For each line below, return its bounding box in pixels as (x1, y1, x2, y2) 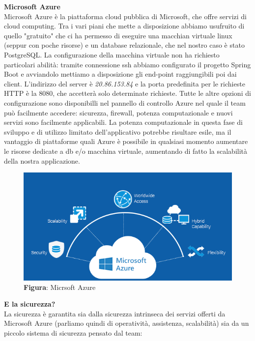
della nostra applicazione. (4, 155, 80, 166)
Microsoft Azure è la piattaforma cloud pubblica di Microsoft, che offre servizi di (4, 11, 247, 21)
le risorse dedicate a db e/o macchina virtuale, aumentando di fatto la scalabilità (4, 145, 248, 156)
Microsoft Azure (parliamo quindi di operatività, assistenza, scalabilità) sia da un (4, 318, 249, 328)
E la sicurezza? (4, 299, 56, 309)
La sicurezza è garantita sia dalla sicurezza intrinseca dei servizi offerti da (4, 308, 226, 318)
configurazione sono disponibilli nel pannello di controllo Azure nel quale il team (4, 97, 246, 108)
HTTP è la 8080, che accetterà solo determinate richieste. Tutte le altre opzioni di (4, 88, 251, 98)
